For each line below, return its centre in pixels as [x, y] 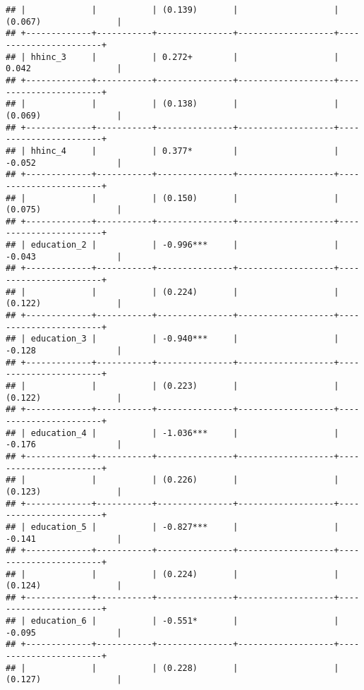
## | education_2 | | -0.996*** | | [172, 245]
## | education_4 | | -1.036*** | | [172, 433]
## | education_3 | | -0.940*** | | [172, 339]
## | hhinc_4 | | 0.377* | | [172, 151]
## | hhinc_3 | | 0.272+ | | [172, 57]
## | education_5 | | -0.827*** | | [172, 527]
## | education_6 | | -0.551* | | [172, 621]
